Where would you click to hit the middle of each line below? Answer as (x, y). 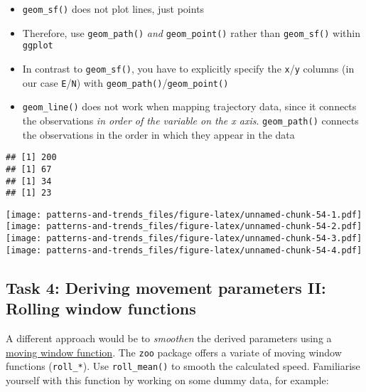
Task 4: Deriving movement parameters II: (166, 287)
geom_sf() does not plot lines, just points (113, 9)
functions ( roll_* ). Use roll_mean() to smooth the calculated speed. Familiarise (183, 366)
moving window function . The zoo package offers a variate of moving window (174, 352)
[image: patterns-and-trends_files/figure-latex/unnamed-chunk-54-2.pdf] (184, 227)
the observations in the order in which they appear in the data (158, 134)
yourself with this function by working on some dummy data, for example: (167, 380)
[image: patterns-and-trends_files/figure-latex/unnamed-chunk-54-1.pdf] (184, 214)
